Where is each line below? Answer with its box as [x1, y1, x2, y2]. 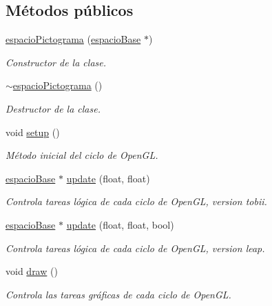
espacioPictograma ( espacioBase [6, 32, 141, 46]
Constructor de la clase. [6, 55, 107, 69]
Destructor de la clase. [6, 101, 101, 115]
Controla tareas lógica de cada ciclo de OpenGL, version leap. [6, 240, 265, 255]
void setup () [6, 124, 60, 139]
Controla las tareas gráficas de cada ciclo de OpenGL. [6, 287, 231, 301]
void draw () [6, 264, 58, 278]
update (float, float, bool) [66, 217, 174, 231]
